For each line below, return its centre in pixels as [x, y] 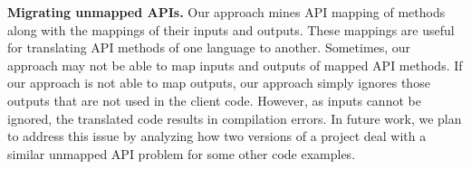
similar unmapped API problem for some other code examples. [182, 153]
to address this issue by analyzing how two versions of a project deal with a [217, 136]
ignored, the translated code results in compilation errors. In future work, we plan [235, 118]
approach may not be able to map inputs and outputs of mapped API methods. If [235, 65]
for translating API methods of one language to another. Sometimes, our [209, 47]
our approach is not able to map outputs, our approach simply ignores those [219, 83]
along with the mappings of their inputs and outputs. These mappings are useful [231, 29]
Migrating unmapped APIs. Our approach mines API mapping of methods [226, 12]
